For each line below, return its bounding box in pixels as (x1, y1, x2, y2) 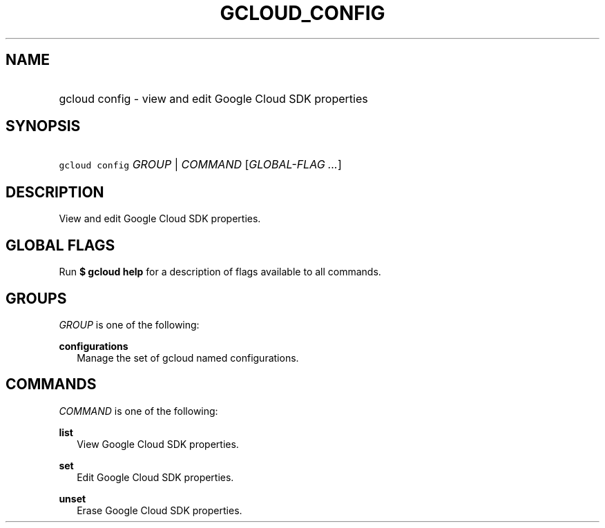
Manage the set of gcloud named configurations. (77, 351, 299, 364)
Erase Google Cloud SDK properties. (77, 504, 242, 516)
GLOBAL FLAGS (6, 236, 115, 254)
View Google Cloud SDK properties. (77, 438, 239, 450)
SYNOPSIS (6, 117, 81, 135)
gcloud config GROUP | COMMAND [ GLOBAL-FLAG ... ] (59, 157, 342, 172)
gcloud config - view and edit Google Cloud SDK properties (59, 91, 368, 106)
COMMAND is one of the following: (59, 404, 218, 417)
